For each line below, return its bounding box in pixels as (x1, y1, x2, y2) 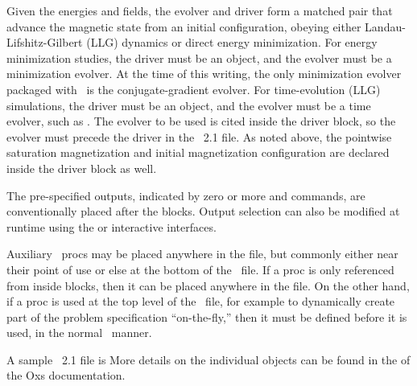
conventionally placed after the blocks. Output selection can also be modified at (6, 203, 400, 220)
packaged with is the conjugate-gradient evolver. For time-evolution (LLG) (6, 80, 381, 97)
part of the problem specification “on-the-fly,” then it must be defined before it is (6, 308, 407, 325)
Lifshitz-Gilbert (6, 34, 83, 51)
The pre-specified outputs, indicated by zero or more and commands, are (6, 187, 365, 203)
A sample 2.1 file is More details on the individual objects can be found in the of (6, 351, 411, 368)
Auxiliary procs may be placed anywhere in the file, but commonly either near (6, 245, 398, 262)
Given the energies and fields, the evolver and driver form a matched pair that (6, 2, 393, 18)
